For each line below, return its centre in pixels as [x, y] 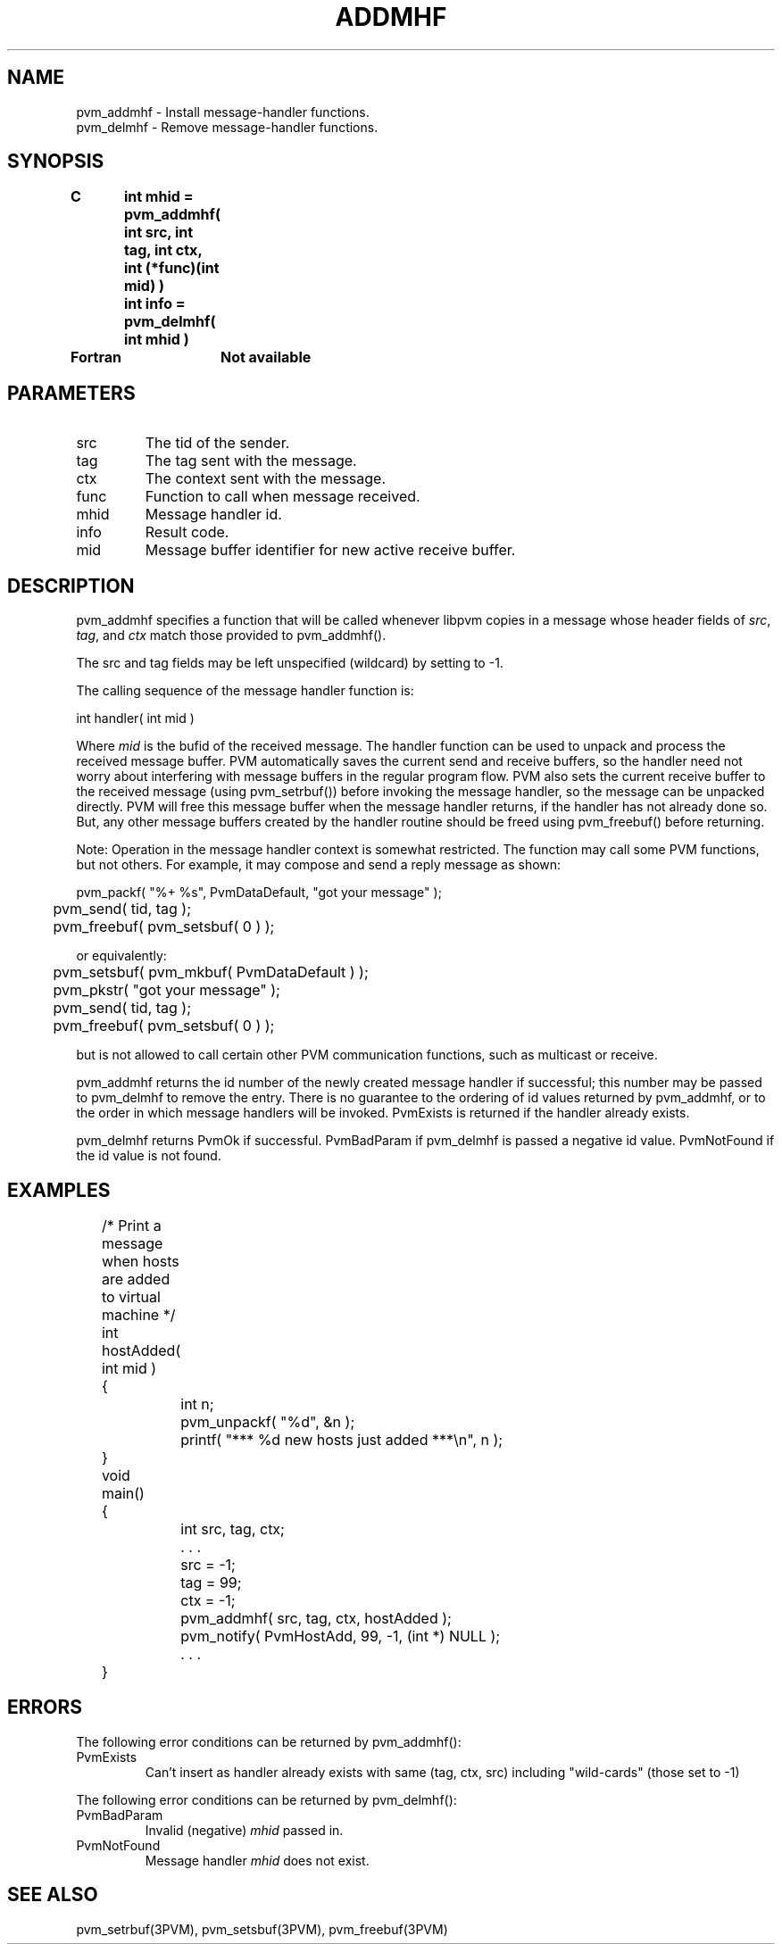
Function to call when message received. [283, 497]
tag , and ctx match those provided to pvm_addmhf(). [231, 636]
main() [123, 1493]
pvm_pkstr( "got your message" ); [166, 990]
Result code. [187, 532]
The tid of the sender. [217, 443]
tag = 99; [211, 1582]
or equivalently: [121, 956]
